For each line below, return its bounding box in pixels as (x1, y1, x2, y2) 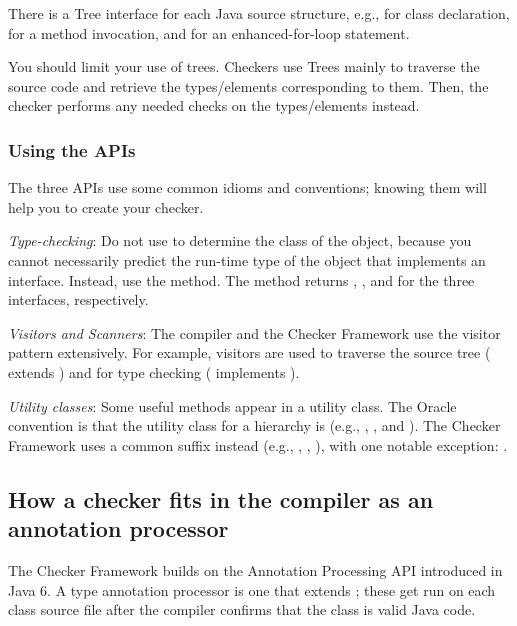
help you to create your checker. (8, 196, 204, 217)
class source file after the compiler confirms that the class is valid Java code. (8, 599, 476, 620)
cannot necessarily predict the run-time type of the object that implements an (8, 249, 486, 270)
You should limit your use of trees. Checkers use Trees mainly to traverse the (8, 56, 480, 77)
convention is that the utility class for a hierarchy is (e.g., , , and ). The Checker (8, 415, 501, 436)
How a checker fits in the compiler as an (8, 483, 434, 514)
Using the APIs (8, 137, 136, 162)
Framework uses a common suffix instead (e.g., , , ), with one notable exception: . (8, 434, 508, 455)
